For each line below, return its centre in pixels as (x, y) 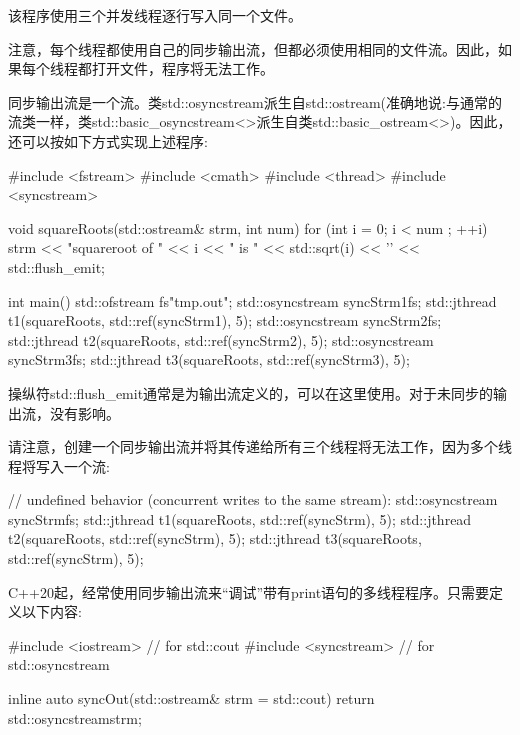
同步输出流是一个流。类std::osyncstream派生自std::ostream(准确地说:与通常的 (255, 101)
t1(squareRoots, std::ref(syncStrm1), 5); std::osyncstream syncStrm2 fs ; (225, 320)
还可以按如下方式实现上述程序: (108, 140)
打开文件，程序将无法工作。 (182, 68)
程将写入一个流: (59, 465)
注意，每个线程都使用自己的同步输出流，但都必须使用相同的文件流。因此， (253, 48)
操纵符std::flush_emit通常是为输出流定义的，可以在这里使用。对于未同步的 (251, 392)
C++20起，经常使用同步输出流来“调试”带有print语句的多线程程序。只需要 (249, 591)
